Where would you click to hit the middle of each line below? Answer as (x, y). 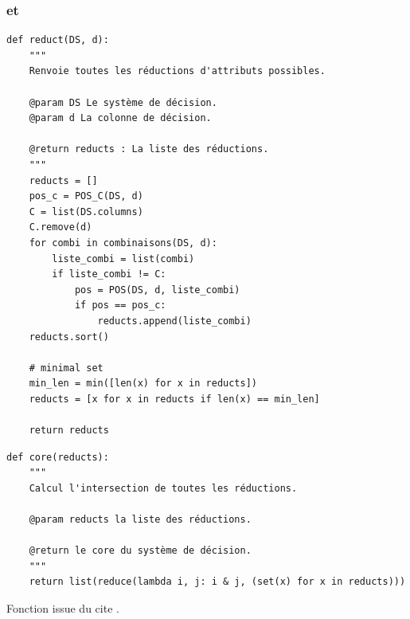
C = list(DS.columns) (86, 212)
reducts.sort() (69, 337)
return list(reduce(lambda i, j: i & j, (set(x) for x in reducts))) (217, 582)
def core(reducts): (58, 457)
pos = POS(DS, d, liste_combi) (157, 290)
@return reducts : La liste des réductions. (149, 149)
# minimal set (66, 368)
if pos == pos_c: (120, 306)
